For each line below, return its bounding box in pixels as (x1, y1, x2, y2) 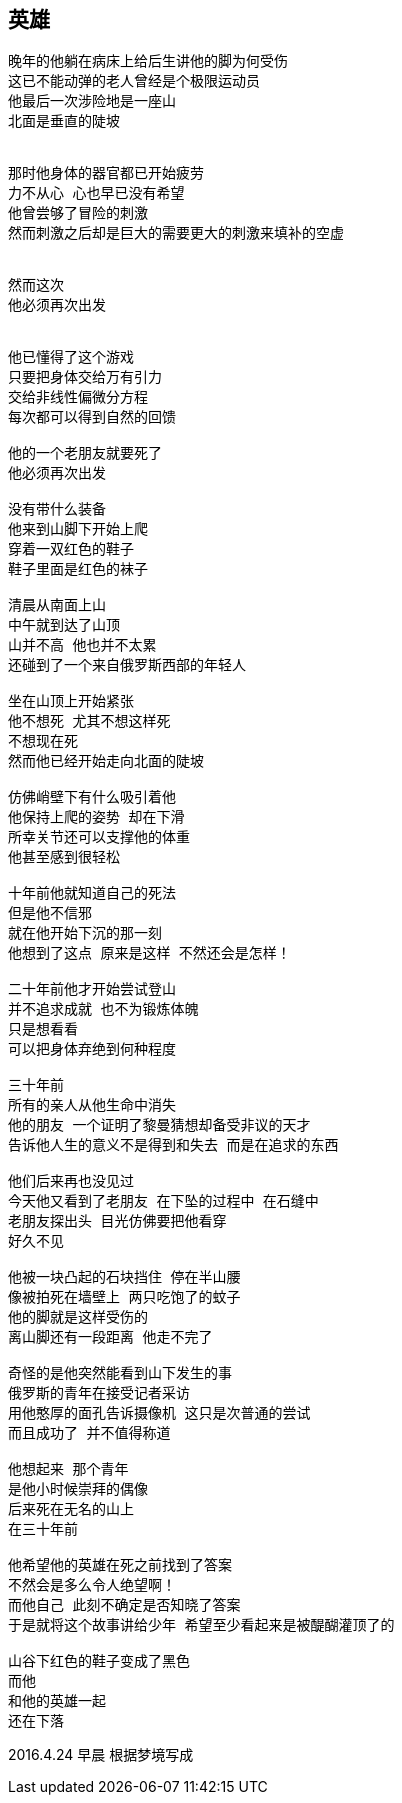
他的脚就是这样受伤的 (8, 1309, 148, 1326)
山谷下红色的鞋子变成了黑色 (8, 1653, 190, 1670)
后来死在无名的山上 (8, 1501, 134, 1518)
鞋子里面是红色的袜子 (8, 561, 148, 578)
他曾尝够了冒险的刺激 (8, 205, 148, 222)
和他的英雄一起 (8, 1693, 106, 1710)
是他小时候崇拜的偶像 (8, 1481, 148, 1498)
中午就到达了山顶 (8, 617, 120, 634)
